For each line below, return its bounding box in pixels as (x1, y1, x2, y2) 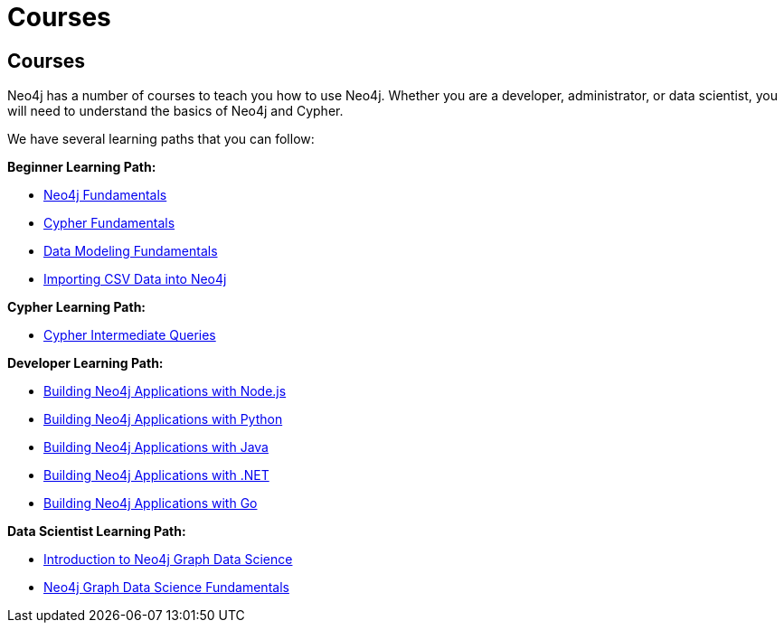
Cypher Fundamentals (43, 215, 175, 231)
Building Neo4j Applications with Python (43, 411, 283, 428)
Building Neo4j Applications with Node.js (43, 383, 287, 400)
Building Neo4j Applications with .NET (43, 467, 269, 484)
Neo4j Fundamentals (43, 187, 167, 203)
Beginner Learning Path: (7, 159, 156, 175)
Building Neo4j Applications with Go (43, 495, 258, 512)
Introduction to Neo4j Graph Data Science (43, 551, 293, 568)
